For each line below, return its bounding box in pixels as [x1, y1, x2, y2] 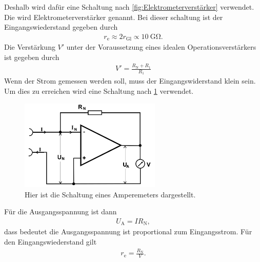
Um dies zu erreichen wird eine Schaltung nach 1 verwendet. [4, 86, 194, 96]
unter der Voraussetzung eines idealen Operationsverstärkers [66, 42, 256, 52]
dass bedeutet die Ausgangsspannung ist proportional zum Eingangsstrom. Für [4, 226, 252, 237]
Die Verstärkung [4, 42, 55, 52]
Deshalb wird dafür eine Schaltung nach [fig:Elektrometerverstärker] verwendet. [4, 2, 254, 12]
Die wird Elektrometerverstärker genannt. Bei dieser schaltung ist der [4, 11, 223, 22]
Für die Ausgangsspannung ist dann [4, 206, 117, 217]
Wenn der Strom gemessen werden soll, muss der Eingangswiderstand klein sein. [4, 75, 256, 86]
